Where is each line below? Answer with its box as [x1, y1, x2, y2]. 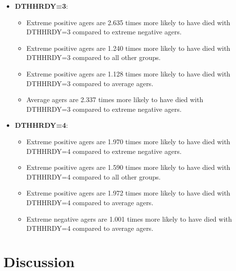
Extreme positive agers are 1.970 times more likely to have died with [26, 136, 231, 146]
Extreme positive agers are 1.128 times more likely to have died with [26, 68, 231, 78]
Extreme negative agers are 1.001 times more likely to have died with [26, 213, 232, 224]
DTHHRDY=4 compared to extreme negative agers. [26, 146, 182, 156]
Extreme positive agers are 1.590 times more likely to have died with [26, 162, 231, 172]
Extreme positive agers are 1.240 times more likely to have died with [26, 43, 231, 53]
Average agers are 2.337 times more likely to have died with [26, 94, 204, 105]
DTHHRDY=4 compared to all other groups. [26, 171, 161, 181]
